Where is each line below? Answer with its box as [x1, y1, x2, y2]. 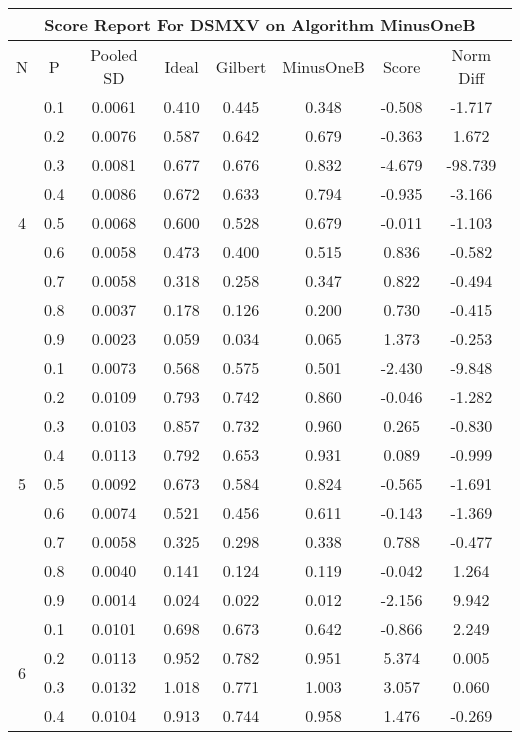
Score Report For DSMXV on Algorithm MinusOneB [44, 13, 476, 36]
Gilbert [215, 54, 267, 78]
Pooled [90, 43, 138, 66]
